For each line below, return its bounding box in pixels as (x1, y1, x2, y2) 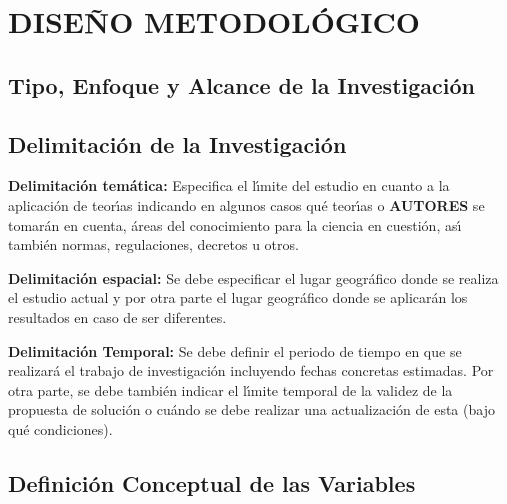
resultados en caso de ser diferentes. (8, 306, 227, 327)
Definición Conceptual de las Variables (8, 467, 416, 498)
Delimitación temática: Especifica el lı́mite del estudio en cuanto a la (8, 175, 450, 196)
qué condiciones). (8, 418, 113, 439)
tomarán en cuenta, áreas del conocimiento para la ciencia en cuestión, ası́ (8, 214, 462, 235)
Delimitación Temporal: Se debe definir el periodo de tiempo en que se (8, 340, 462, 361)
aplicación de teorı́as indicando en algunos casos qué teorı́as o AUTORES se (8, 194, 485, 215)
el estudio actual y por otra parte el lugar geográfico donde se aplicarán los (8, 287, 468, 308)
